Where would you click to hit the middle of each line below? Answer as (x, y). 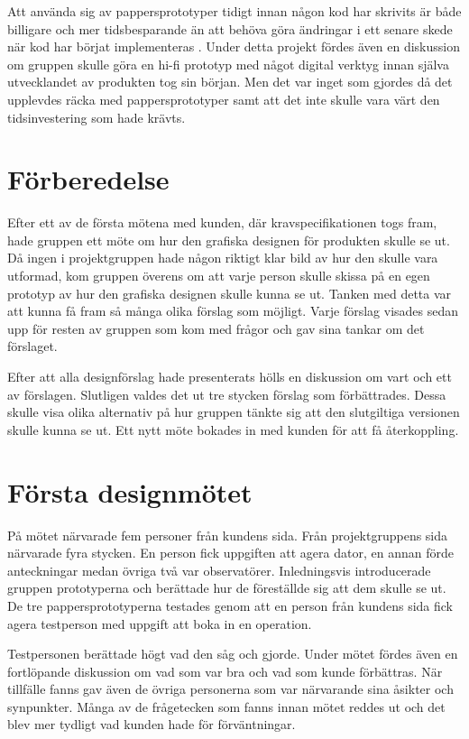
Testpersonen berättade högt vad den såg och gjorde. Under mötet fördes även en (233, 654)
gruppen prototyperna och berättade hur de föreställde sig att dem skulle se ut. (227, 588)
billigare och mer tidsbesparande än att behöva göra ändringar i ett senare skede (230, 28)
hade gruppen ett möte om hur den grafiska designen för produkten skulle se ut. (229, 240)
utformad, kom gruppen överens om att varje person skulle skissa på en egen (219, 276)
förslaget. (32, 346)
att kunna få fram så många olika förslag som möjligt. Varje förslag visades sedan (233, 311)
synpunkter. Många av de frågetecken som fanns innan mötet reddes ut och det (226, 706)
